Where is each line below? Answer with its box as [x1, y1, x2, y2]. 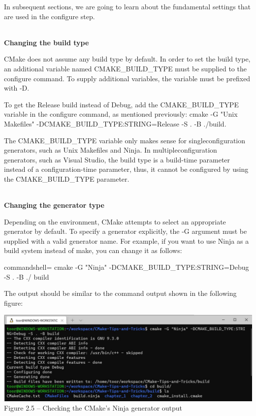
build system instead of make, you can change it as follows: [4, 245, 182, 256]
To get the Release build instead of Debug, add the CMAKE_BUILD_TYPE [4, 99, 239, 109]
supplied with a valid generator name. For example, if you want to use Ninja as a [4, 235, 249, 246]
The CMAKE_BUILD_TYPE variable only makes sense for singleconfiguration [4, 135, 246, 145]
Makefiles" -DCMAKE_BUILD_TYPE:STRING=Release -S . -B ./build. [4, 118, 226, 128]
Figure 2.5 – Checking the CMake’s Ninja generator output [4, 403, 183, 413]
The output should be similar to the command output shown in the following [4, 288, 237, 298]
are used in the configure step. [4, 11, 95, 21]
